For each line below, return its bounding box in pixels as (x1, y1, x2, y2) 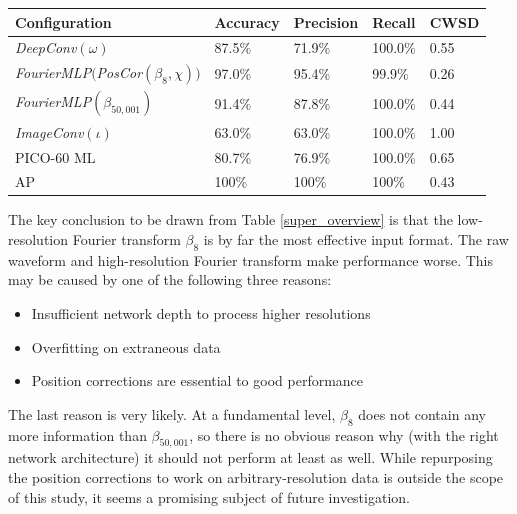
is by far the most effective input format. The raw (203, 229, 509, 250)
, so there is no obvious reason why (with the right (189, 424, 499, 445)
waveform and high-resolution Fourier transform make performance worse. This (8, 249, 494, 270)
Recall (372, 11, 416, 32)
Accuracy (214, 11, 280, 32)
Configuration (15, 11, 112, 32)
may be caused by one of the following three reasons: (8, 269, 332, 290)
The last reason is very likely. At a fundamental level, (8, 403, 336, 424)
